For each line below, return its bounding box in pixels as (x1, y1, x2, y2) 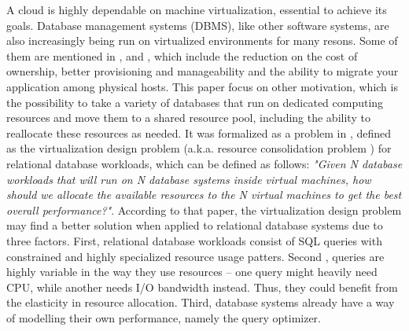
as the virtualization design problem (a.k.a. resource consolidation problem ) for (6, 140, 392, 156)
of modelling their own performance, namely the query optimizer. (6, 309, 321, 325)
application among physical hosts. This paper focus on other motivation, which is (6, 78, 398, 94)
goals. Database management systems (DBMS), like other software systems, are (6, 17, 389, 33)
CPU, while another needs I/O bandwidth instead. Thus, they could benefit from (6, 278, 398, 295)
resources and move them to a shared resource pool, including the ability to (6, 109, 370, 126)
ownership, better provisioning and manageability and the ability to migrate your (6, 63, 399, 79)
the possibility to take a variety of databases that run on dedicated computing (6, 94, 384, 110)
